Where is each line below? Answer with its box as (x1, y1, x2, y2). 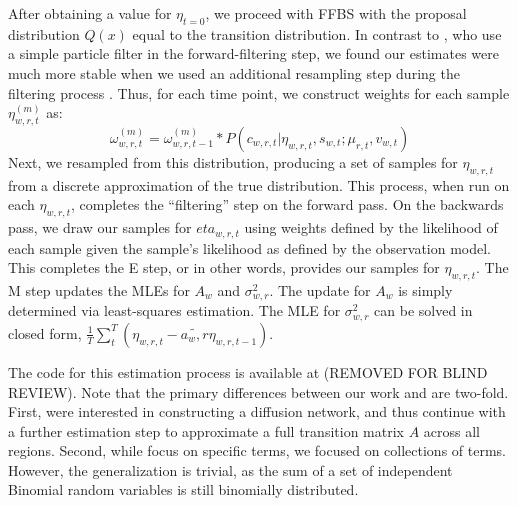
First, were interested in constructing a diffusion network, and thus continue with (8, 401, 506, 422)
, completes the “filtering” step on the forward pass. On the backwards (71, 194, 504, 215)
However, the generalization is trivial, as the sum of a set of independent (8, 459, 453, 480)
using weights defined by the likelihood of (244, 217, 498, 238)
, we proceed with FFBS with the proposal (205, 3, 467, 23)
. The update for (269, 280, 371, 300)
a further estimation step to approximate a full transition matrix (8, 420, 404, 441)
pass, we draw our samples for (8, 217, 192, 238)
